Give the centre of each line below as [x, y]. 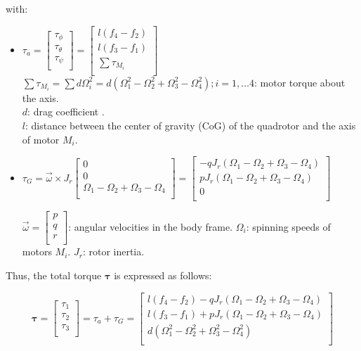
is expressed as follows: [163, 275]
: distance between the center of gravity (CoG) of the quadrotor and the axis [190, 125]
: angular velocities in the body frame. [151, 226]
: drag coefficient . [66, 111]
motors [37, 251]
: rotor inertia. [113, 251]
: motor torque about [300, 82]
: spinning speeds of [288, 226]
